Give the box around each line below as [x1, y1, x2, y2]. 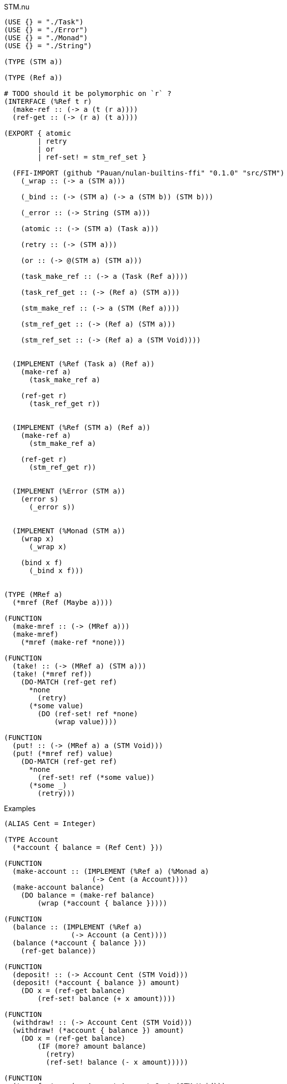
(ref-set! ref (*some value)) [37, 773, 155, 781]
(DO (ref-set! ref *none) [37, 710, 138, 718]
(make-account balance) [12, 883, 105, 891]
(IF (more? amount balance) [37, 1042, 146, 1050]
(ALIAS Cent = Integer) [4, 820, 96, 828]
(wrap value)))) [54, 718, 117, 726]
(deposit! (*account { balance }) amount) [12, 979, 180, 987]
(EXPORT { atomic [4, 129, 71, 137]
